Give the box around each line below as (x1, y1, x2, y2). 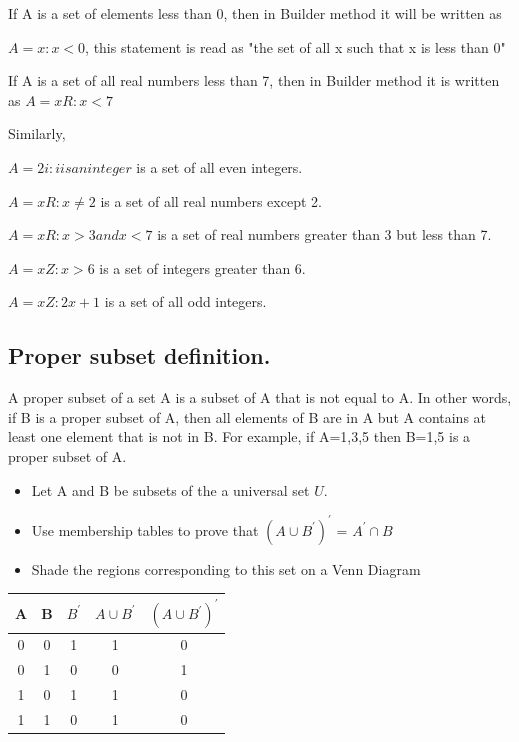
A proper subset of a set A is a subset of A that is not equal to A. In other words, (8, 387, 512, 408)
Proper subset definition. (8, 340, 271, 371)
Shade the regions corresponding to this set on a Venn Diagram (31, 558, 421, 579)
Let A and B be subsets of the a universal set (31, 479, 310, 500)
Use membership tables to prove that (31, 519, 259, 540)
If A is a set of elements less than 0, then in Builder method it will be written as (8, 3, 502, 23)
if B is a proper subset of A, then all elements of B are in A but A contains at (8, 406, 487, 427)
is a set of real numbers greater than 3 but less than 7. (157, 224, 492, 245)
